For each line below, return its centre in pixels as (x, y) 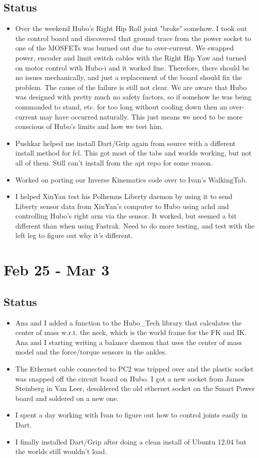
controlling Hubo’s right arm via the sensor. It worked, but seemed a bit (126, 216)
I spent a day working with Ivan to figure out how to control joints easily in (131, 415)
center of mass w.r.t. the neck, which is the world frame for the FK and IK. (131, 332)
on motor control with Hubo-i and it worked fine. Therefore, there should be (132, 67)
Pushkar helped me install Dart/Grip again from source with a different (125, 143)
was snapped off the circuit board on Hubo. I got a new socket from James (130, 378)
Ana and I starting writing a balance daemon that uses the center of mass (128, 342)
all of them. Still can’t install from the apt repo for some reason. (114, 162)
